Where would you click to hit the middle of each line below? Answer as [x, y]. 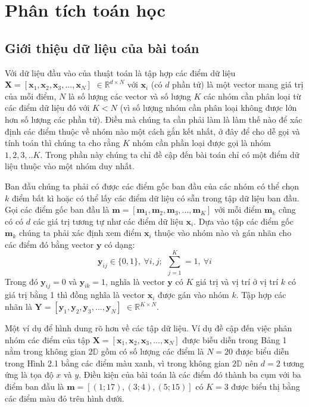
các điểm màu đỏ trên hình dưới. [65, 398]
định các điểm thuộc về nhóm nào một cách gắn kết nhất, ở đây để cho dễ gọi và [152, 131]
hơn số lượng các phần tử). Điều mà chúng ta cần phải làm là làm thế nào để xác [154, 119]
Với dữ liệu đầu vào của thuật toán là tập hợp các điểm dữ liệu [120, 72]
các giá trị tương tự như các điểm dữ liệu [108, 221]
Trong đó [21, 281]
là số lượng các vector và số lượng [129, 96]
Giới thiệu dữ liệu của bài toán [102, 47]
